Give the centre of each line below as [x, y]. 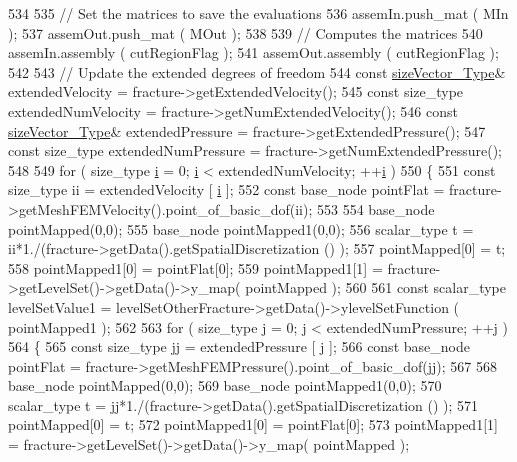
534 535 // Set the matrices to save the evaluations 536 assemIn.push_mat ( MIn [258, 13]
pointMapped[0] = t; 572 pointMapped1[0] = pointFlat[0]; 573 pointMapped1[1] [253, 424]
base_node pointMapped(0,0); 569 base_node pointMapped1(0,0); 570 [225, 385]
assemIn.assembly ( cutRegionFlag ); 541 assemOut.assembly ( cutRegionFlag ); [253, 52]
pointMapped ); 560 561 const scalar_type [375, 287]
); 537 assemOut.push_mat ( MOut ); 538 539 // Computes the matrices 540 [245, 32]
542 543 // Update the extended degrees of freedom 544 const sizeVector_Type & [257, 71]
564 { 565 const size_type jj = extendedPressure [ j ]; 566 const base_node [239, 346]
